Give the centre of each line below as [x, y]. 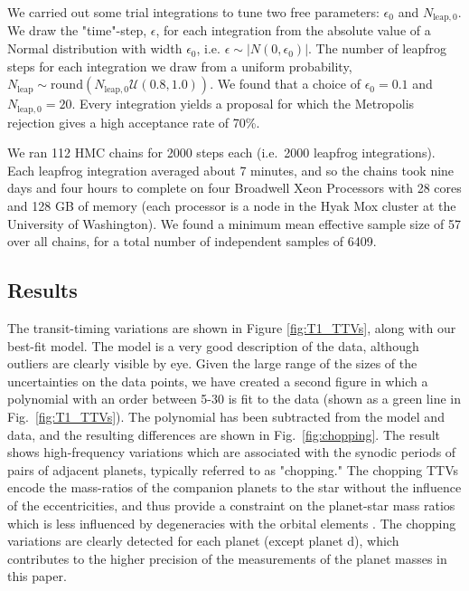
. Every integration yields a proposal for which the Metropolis [243, 104]
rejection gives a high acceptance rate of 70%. [134, 122]
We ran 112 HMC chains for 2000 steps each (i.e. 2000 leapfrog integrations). [221, 153]
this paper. [37, 576]
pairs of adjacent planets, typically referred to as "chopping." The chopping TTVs [233, 469]
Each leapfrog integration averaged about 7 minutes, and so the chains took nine [231, 170]
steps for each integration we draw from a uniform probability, [180, 66]
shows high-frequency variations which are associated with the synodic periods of [232, 452]
